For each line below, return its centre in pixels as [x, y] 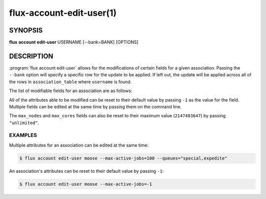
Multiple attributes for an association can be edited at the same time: [79, 145]
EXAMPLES [23, 135]
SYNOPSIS [26, 30]
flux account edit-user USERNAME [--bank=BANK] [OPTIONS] [74, 42]
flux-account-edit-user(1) [63, 13]
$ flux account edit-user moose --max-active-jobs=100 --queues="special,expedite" [123, 158]
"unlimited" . [24, 123]
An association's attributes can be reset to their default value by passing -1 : [86, 171]
